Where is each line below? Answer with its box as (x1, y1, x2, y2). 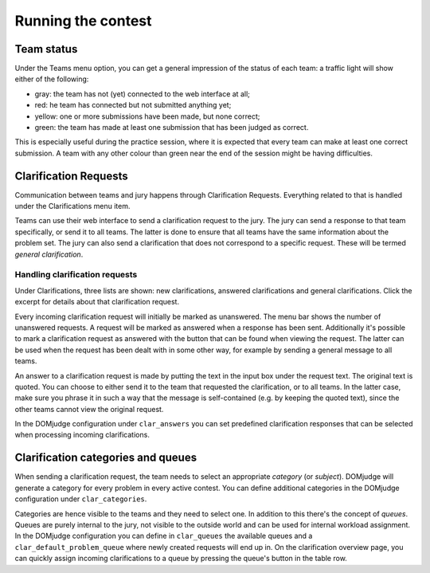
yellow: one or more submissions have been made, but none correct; (34, 112, 260, 121)
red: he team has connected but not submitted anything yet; (34, 100, 232, 110)
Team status (14, 42, 78, 56)
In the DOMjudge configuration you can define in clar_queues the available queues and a (14, 531, 313, 541)
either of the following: (14, 74, 89, 84)
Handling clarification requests (14, 269, 138, 281)
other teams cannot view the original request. (14, 404, 164, 414)
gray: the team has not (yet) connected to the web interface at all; (34, 88, 250, 99)
